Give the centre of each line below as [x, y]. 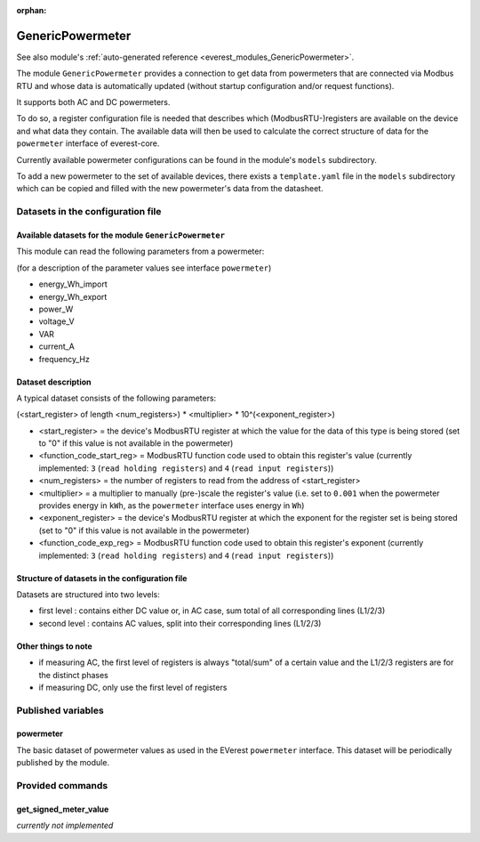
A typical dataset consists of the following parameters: [116, 398]
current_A [56, 346]
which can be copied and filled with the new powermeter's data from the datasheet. [170, 189]
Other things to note [54, 646]
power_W [56, 309]
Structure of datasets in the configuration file [102, 578]
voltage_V [56, 321]
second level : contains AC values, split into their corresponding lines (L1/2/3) [180, 623]
